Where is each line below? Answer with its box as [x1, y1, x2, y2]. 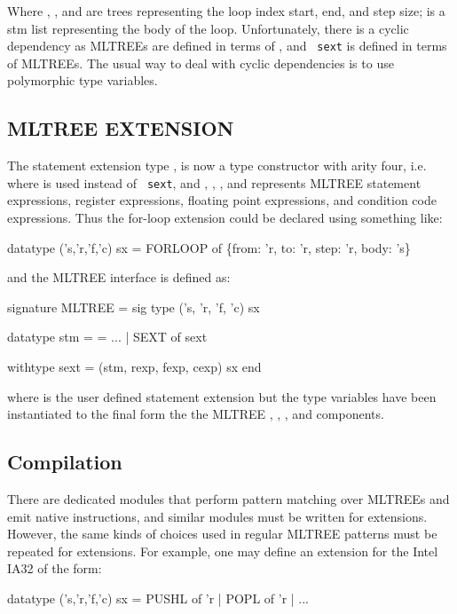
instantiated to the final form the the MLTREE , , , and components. [7, 405, 384, 423]
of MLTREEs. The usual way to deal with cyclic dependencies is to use [7, 53, 394, 72]
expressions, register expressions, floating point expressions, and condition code [7, 191, 437, 209]
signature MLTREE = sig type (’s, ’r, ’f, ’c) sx [7, 297, 260, 316]
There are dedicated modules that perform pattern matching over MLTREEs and [7, 490, 450, 508]
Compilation [7, 448, 122, 476]
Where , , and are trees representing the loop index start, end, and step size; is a [7, 2, 445, 20]
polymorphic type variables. [7, 71, 158, 90]
